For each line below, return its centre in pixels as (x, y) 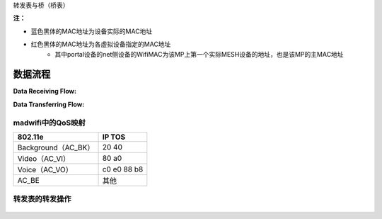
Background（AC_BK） (56, 147)
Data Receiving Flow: (45, 91)
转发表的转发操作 (42, 199)
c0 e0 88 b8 (123, 169)
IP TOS (114, 137)
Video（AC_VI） (44, 158)
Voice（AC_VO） (45, 170)
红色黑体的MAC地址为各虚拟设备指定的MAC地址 (101, 44)
